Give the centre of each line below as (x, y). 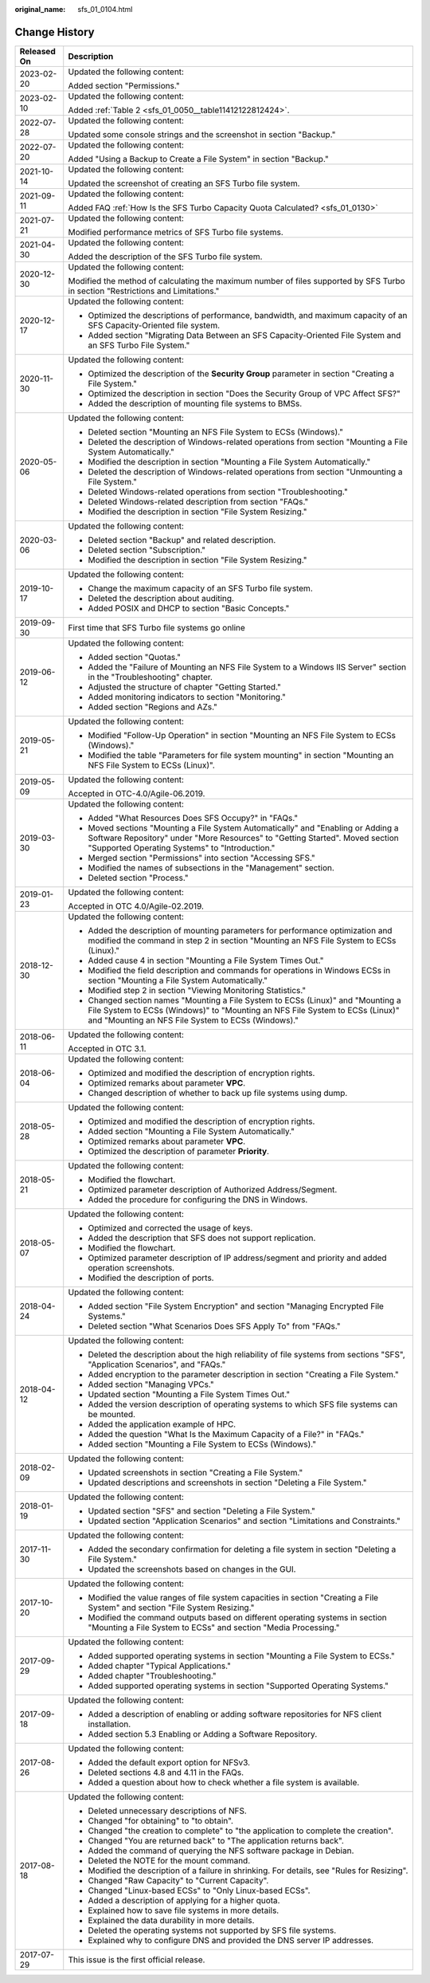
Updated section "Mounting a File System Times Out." (189, 1394)
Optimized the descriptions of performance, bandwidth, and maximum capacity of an (248, 315)
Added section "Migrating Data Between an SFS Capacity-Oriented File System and (244, 335)
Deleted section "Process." (138, 878)
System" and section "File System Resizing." (171, 1608)
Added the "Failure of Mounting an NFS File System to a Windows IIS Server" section (247, 667)
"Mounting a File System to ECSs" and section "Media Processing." (214, 1628)
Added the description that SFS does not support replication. (202, 1238)
